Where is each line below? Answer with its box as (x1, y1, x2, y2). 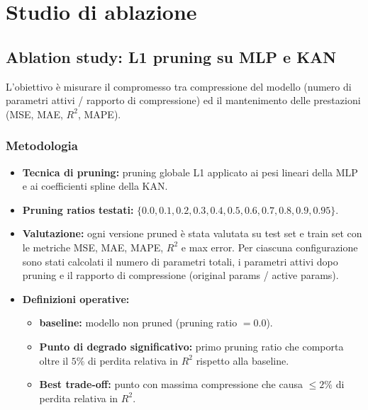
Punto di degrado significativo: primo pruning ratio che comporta (39, 338, 344, 353)
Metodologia (6, 137, 78, 154)
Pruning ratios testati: (22, 202, 134, 217)
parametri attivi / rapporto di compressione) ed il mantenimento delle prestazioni (6, 93, 361, 108)
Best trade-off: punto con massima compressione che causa (39, 377, 303, 392)
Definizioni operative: (22, 291, 130, 306)
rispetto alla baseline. (196, 353, 289, 368)
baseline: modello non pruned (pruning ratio (39, 315, 238, 330)
